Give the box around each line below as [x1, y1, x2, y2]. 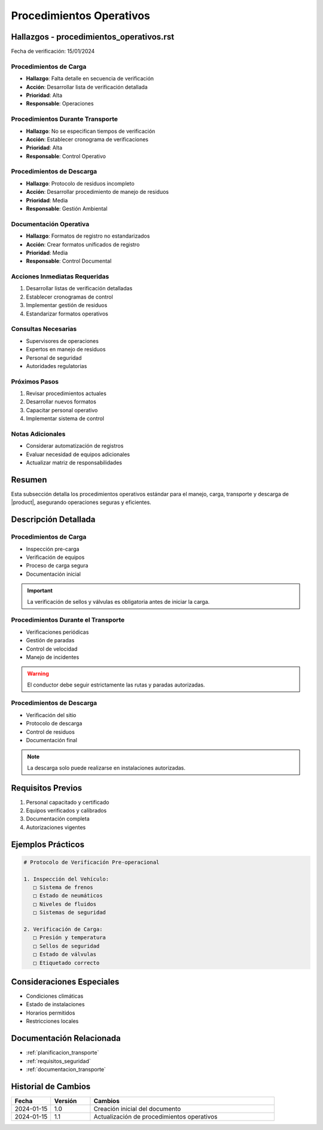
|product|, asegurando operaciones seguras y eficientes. [11, 499, 152, 506]
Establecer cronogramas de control [26, 293, 113, 300]
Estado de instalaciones [26, 1001, 85, 1008]
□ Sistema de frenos [33, 884, 94, 891]
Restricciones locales [26, 1017, 79, 1025]
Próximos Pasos [11, 377, 59, 385]
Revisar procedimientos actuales [26, 390, 107, 397]
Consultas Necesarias [11, 325, 77, 333]
